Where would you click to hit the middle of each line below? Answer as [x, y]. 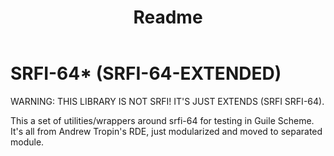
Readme [168, 17]
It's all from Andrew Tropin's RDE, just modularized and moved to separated [166, 131]
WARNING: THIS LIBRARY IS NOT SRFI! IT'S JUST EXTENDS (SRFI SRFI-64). [167, 101]
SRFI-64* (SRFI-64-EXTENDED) [146, 73]
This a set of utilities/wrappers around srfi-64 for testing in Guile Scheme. [162, 120]
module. [27, 142]
